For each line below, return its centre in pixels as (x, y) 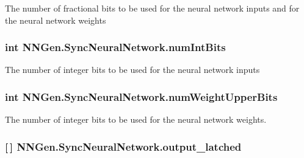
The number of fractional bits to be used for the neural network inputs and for (152, 8)
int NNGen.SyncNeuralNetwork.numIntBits (115, 47)
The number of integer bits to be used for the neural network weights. (136, 119)
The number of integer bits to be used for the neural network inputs (132, 70)
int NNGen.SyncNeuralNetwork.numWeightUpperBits (141, 96)
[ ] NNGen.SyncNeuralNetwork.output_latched (123, 146)
